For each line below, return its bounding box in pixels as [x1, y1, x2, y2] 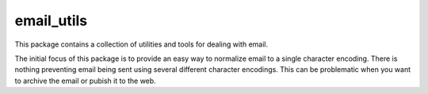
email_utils [14, 12, 88, 29]
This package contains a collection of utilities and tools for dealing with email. [14, 39, 269, 49]
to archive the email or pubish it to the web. [14, 76, 156, 85]
